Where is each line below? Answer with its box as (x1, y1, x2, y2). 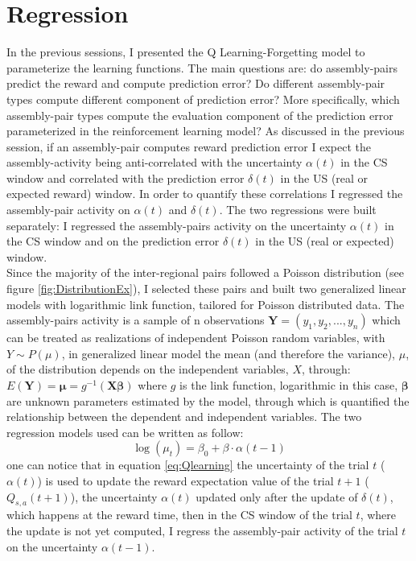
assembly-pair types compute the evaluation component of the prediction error (6, 106, 393, 123)
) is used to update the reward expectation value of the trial (37, 472, 334, 489)
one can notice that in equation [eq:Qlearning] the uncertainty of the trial (6, 456, 369, 473)
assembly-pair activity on (6, 201, 130, 218)
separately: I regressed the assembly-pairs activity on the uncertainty (6, 217, 347, 233)
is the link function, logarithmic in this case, (179, 377, 398, 393)
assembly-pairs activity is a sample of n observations (6, 311, 265, 328)
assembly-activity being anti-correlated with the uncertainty (6, 154, 303, 171)
